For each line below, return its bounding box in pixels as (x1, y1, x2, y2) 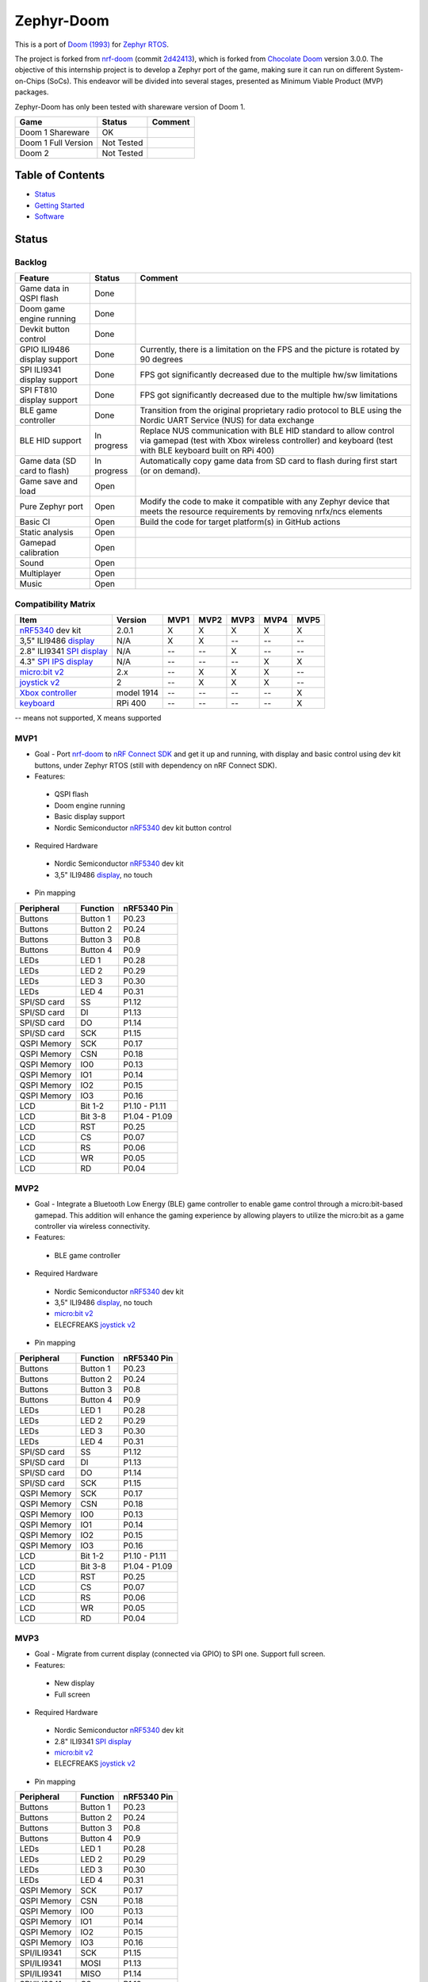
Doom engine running (54, 801, 126, 810)
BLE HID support (19, 435, 82, 446)
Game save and (19, 476, 78, 487)
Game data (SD (19, 456, 77, 467)
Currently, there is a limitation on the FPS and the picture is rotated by (139, 344, 400, 355)
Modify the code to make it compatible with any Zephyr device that (139, 496, 390, 507)
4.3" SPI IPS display (19, 656, 94, 668)
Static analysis (19, 527, 75, 538)
